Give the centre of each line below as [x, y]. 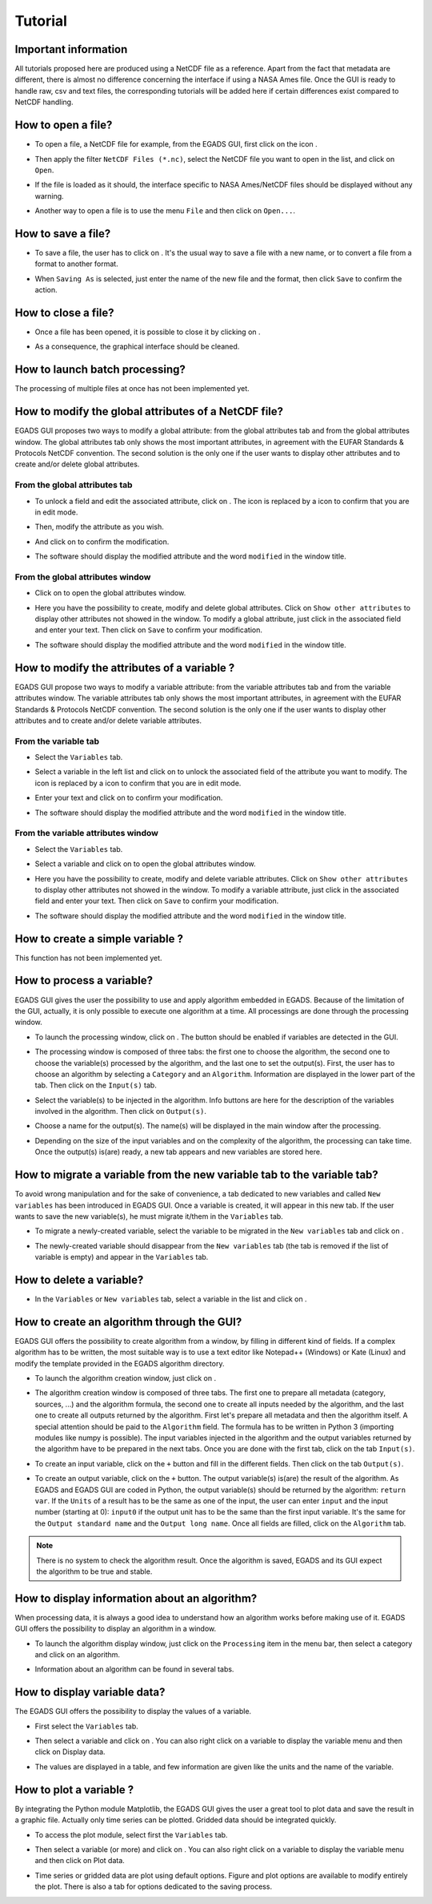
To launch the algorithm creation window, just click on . [125, 1378]
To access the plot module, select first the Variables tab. [131, 1834]
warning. [49, 196]
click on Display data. [70, 1752]
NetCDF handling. [44, 102]
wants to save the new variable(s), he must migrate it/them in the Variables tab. [149, 1216]
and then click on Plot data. [80, 1861]
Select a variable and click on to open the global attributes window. [145, 864]
